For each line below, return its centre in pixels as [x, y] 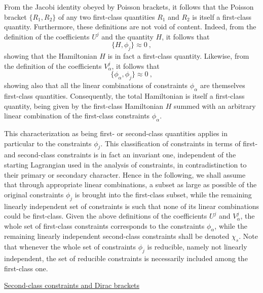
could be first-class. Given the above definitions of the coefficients [106, 216]
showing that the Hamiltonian [51, 56]
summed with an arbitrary [215, 106]
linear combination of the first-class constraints [77, 116]
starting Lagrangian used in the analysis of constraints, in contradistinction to [125, 164]
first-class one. [26, 268]
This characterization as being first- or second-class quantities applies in [116, 133]
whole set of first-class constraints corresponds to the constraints [104, 225]
